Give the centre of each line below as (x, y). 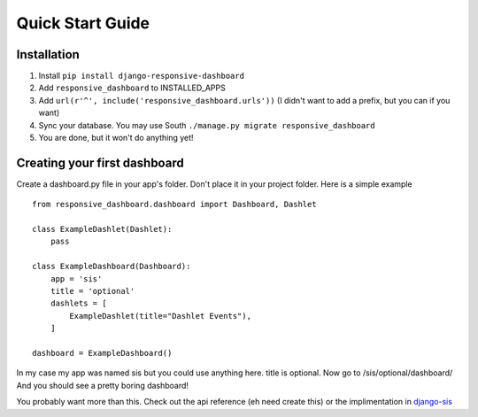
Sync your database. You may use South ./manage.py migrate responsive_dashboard (207, 125)
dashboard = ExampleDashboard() (102, 353)
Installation (48, 54)
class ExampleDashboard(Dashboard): (112, 266)
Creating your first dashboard (100, 162)
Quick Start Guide (83, 23)
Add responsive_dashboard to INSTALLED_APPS (132, 88)
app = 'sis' (76, 278)
